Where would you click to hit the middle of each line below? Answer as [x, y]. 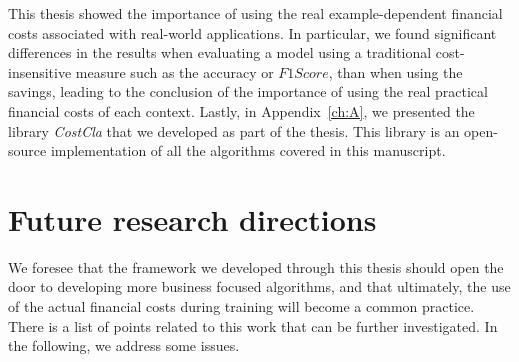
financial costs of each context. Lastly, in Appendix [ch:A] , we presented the [241, 110]
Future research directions [192, 218]
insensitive [40, 71]
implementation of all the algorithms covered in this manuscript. [248, 150]
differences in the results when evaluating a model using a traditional [220, 52]
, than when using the [395, 71]
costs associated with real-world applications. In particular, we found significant [252, 32]
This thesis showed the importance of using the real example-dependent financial [255, 13]
